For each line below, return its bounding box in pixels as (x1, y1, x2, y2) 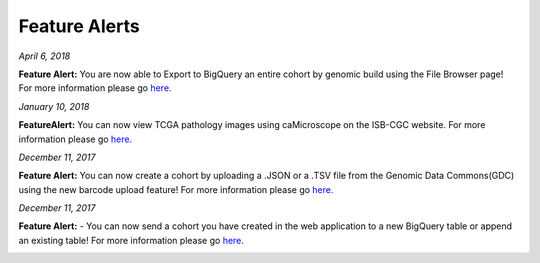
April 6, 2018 (18, 50, 71, 62)
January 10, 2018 (18, 100, 90, 112)
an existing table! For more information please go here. (18, 234, 245, 246)
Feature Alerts (18, 15, 140, 37)
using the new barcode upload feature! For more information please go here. (18, 183, 334, 195)
